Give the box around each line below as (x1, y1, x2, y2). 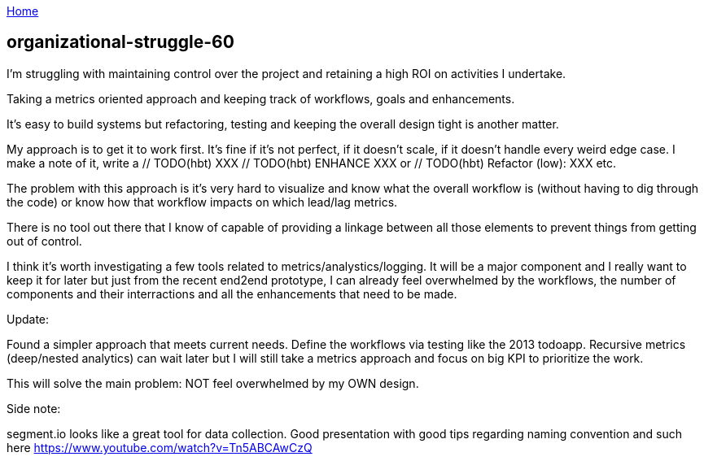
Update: (7, 311, 50, 326)
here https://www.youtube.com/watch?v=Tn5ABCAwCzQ (7, 440, 313, 454)
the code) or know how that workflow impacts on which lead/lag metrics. (7, 194, 398, 209)
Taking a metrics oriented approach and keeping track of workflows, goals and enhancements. (7, 91, 515, 106)
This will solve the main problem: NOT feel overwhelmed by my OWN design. (7, 376, 419, 390)
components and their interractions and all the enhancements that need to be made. (7, 286, 457, 301)
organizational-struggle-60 (7, 32, 234, 53)
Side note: (7, 401, 61, 415)
